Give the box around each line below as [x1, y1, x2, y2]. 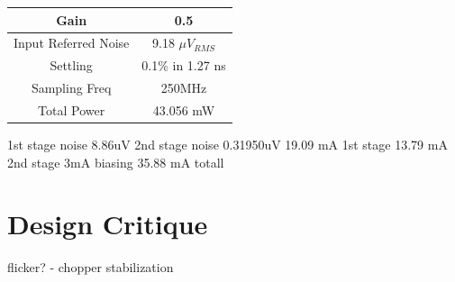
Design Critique [7, 205, 208, 242]
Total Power [38, 100, 105, 119]
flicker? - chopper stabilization [7, 258, 174, 277]
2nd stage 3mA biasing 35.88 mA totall [7, 152, 224, 171]
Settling [50, 56, 93, 75]
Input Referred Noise [14, 33, 130, 52]
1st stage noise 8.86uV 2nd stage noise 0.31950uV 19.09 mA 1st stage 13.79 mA [7, 134, 448, 153]
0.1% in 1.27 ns [141, 56, 226, 75]
